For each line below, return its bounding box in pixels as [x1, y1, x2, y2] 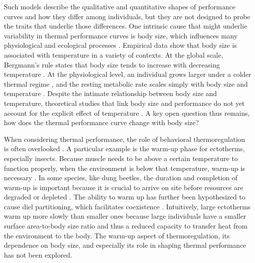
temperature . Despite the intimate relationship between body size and [4, 88, 217, 99]
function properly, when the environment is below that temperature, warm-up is [4, 163, 245, 173]
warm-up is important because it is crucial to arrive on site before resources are [4, 182, 243, 192]
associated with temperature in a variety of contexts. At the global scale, [4, 49, 224, 60]
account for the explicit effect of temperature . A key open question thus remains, [4, 107, 250, 118]
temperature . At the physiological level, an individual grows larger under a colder [4, 69, 252, 79]
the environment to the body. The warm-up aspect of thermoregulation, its [4, 230, 230, 240]
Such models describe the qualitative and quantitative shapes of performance [4, 1, 236, 11]
